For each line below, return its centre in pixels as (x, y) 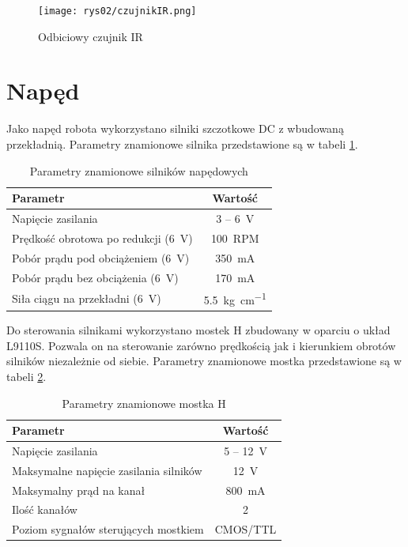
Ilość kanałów (45, 509)
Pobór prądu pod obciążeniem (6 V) (101, 257)
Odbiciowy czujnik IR (91, 36)
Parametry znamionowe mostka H (144, 403)
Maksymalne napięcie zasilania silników (107, 470)
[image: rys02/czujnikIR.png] (117, 11)
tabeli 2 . (26, 376)
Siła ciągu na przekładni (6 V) (87, 298)
